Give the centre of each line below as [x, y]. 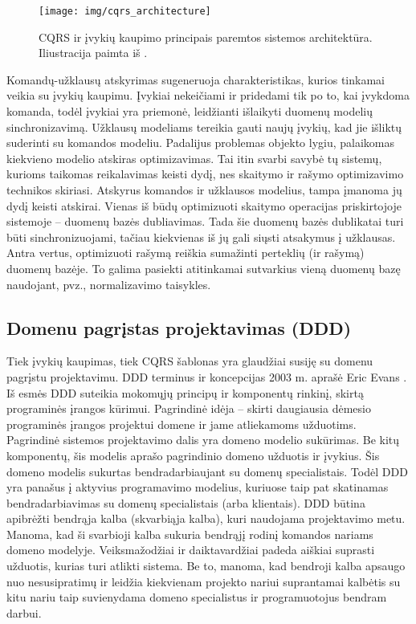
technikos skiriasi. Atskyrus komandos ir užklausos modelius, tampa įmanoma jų [204, 190]
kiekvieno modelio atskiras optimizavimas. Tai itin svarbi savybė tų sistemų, [194, 158]
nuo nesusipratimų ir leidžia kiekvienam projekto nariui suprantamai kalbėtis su [204, 581]
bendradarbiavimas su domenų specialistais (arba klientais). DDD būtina [186, 502]
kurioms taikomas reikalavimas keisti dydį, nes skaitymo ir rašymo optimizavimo [205, 174]
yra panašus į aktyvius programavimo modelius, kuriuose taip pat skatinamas [198, 487]
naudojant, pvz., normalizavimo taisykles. [109, 284]
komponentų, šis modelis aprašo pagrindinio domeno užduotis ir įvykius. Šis [193, 455]
